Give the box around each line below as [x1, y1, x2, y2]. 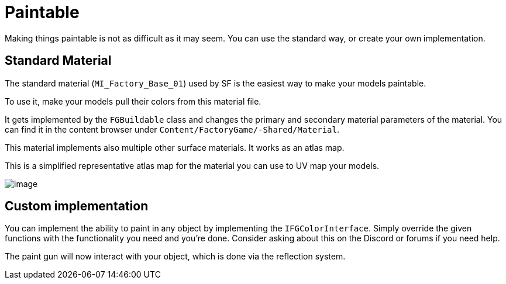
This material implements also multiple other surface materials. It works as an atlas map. [5, 142, 345, 153]
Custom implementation [5, 199, 149, 214]
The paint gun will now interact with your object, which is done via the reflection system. [5, 251, 346, 262]
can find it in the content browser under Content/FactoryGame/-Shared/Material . [5, 124, 340, 134]
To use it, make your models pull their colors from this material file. [5, 96, 261, 106]
